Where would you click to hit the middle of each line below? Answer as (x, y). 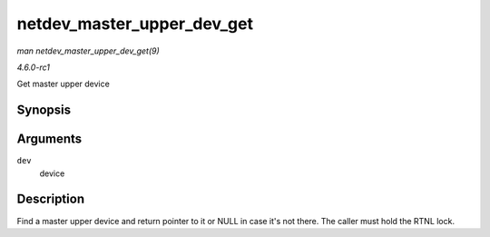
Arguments (49, 139)
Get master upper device (64, 84)
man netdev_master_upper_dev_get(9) (88, 51)
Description (51, 199)
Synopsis (44, 110)
